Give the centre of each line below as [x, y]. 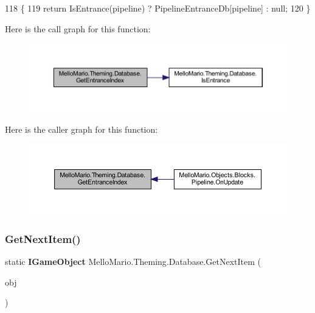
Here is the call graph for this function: [78, 28]
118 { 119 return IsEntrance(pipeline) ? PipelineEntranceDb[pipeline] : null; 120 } [158, 8]
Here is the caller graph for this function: [81, 129]
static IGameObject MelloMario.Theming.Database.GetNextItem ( [133, 261]
